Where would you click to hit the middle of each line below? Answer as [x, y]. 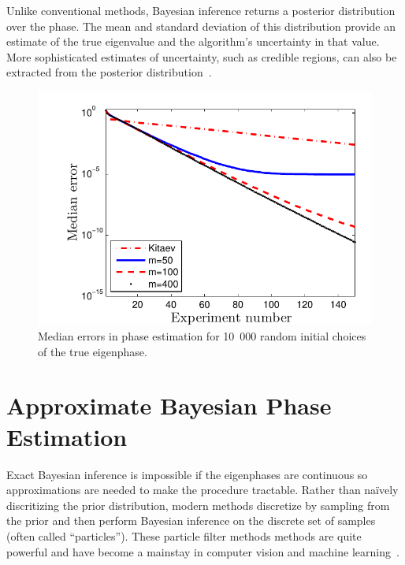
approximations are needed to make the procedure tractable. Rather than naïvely [202, 490]
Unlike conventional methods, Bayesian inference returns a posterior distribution [201, 10]
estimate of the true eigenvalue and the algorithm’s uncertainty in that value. [193, 41]
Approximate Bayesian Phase [169, 405]
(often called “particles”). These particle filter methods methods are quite [184, 535]
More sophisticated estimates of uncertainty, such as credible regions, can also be [202, 56]
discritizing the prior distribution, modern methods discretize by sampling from [198, 505]
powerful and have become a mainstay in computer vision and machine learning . [203, 551]
